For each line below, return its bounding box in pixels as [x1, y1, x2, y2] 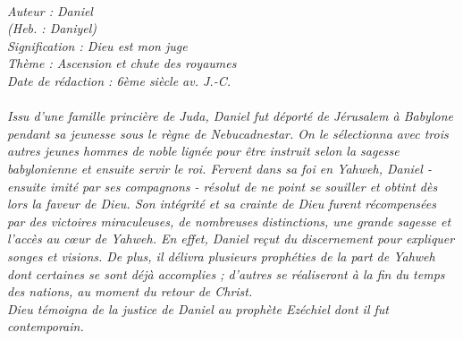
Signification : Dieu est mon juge [7, 36, 188, 55]
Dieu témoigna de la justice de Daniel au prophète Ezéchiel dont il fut [7, 299, 389, 318]
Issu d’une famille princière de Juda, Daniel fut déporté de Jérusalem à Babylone [7, 107, 453, 125]
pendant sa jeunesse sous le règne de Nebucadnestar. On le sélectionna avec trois [7, 124, 449, 142]
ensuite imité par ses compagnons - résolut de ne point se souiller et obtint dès [7, 176, 438, 195]
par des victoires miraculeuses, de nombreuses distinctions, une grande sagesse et [7, 211, 451, 230]
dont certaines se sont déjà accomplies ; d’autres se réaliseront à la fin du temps [7, 264, 445, 283]
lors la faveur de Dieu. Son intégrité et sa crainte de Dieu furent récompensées [7, 194, 436, 213]
